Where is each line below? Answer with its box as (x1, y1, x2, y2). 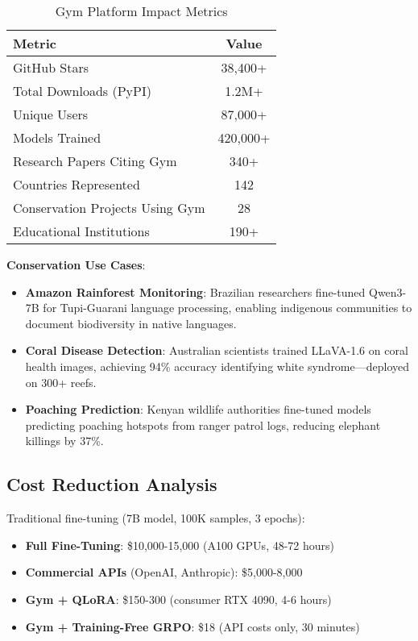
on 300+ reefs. (25, 373, 97, 390)
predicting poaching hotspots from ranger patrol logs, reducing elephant (25, 416, 381, 433)
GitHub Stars (13, 58, 89, 77)
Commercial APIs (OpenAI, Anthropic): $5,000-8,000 (25, 564, 303, 581)
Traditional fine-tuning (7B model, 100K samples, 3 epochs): (6, 510, 305, 527)
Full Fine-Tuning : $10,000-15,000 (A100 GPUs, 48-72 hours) (25, 536, 335, 553)
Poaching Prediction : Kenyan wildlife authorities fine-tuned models (25, 401, 371, 418)
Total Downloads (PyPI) (13, 81, 151, 100)
